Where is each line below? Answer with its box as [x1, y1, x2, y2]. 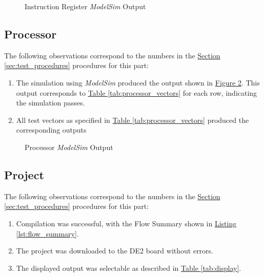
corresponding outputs [16, 124, 87, 135]
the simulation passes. [16, 97, 85, 108]
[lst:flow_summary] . [16, 228, 79, 239]
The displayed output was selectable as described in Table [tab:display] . [16, 262, 241, 273]
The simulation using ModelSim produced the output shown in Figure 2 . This [16, 77, 260, 88]
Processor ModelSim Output [25, 141, 113, 152]
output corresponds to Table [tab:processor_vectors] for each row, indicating [16, 87, 257, 98]
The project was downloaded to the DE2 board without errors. [16, 245, 213, 256]
